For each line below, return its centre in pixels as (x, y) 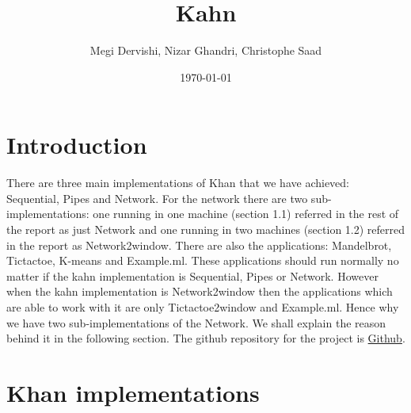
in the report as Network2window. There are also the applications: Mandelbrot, (199, 245)
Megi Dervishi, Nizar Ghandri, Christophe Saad (206, 50)
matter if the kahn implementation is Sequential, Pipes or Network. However (192, 275)
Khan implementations (133, 392)
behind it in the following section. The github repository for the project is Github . (206, 338)
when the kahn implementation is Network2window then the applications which (200, 291)
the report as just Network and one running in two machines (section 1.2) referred (206, 229)
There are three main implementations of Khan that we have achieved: (178, 183)
